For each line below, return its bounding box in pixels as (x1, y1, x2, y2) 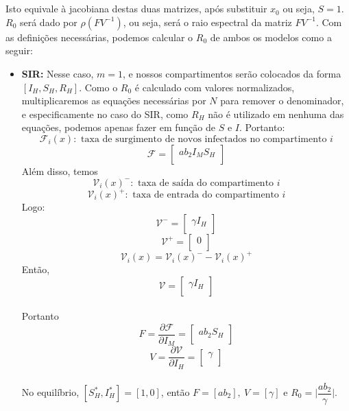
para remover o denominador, (220, 93, 344, 108)
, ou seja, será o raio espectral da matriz (123, 14, 292, 29)
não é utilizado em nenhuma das (208, 106, 344, 121)
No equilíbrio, (21, 385, 80, 399)
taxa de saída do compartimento (138, 178, 274, 188)
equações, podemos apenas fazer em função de (21, 120, 215, 134)
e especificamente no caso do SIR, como (21, 106, 189, 121)
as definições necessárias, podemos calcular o (5, 30, 193, 44)
